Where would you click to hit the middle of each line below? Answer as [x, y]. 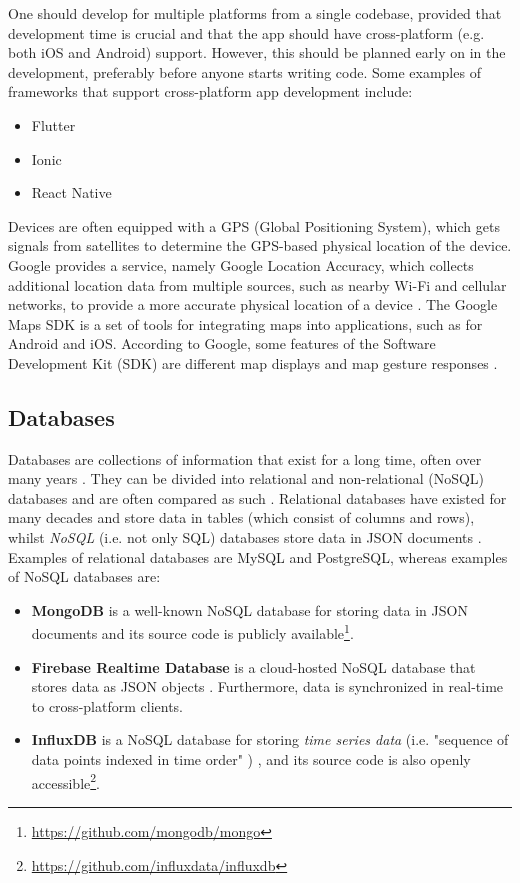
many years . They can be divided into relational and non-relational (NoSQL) [246, 478]
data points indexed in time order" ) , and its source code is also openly [251, 759]
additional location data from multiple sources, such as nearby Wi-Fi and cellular [257, 284]
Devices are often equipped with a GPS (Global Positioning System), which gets [254, 225]
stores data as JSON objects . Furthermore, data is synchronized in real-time [267, 686]
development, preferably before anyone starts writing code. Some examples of [244, 71]
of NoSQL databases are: [84, 576]
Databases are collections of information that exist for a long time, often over [245, 458]
